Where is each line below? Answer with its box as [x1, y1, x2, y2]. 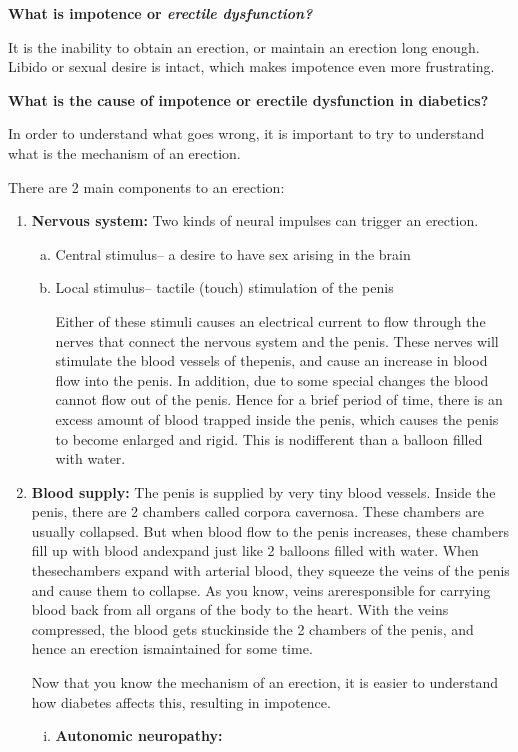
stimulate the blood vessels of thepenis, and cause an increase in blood [55, 350, 488, 371]
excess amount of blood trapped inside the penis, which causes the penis [55, 408, 499, 429]
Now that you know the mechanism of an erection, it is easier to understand [31, 672, 499, 693]
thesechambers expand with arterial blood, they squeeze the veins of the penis [31, 560, 510, 581]
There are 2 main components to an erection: [8, 176, 285, 197]
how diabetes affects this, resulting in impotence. [31, 691, 331, 712]
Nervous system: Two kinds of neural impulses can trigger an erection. [31, 210, 479, 231]
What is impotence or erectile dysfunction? [8, 3, 313, 23]
